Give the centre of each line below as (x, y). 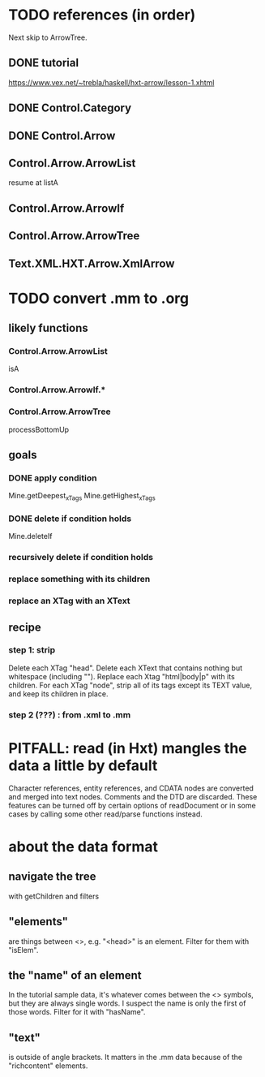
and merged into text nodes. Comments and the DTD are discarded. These (133, 796)
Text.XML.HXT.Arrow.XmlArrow (92, 263)
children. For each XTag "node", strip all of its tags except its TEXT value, (130, 685)
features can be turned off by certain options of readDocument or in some (132, 805)
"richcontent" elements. (48, 1066)
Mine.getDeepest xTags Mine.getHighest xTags (82, 497)
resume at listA (34, 183)
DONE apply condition (53, 478)
